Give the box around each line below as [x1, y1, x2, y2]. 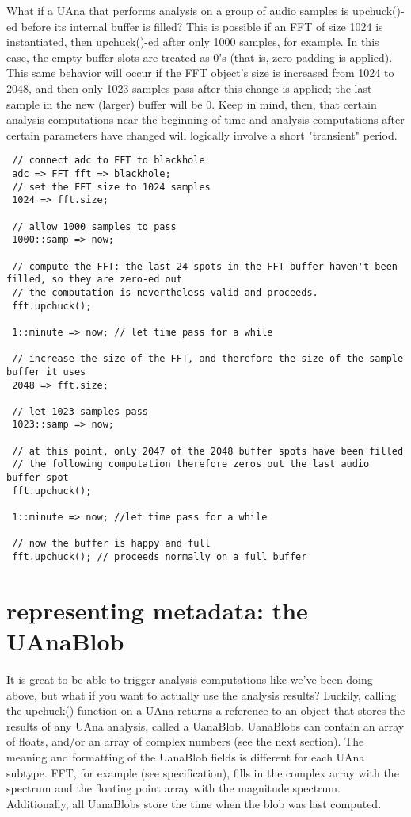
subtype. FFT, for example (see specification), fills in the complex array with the [6, 764, 399, 781]
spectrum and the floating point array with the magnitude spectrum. [6, 780, 341, 796]
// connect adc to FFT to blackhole [12, 155, 205, 167]
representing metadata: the [6, 593, 308, 626]
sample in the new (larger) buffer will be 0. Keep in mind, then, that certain [6, 95, 377, 112]
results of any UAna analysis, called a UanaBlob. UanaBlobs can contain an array [6, 717, 405, 734]
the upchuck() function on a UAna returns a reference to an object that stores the [6, 702, 405, 719]
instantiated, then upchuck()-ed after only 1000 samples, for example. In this [6, 33, 379, 50]
